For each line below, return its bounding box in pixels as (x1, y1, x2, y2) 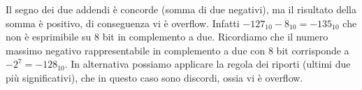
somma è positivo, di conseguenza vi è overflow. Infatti (6, 15, 240, 30)
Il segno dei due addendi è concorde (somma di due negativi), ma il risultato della (6, 2, 356, 16)
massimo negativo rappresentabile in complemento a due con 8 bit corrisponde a (6, 43, 349, 57)
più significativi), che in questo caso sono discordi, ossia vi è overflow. (6, 70, 303, 84)
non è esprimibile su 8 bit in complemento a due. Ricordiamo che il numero (6, 29, 328, 44)
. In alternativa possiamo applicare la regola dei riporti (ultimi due (64, 57, 351, 71)
